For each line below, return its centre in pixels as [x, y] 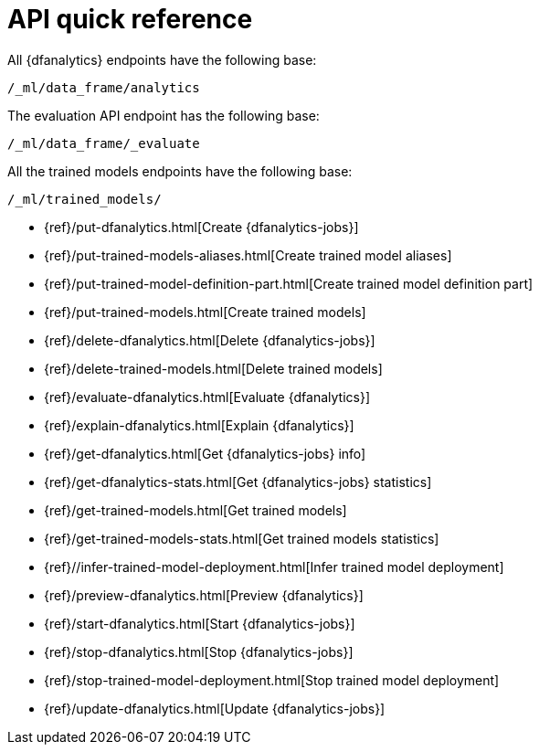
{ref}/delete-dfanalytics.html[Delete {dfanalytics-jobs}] [210, 340]
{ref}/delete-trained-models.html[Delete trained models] [213, 368]
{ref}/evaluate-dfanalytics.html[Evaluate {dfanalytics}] [207, 397]
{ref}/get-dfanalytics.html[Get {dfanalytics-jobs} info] [205, 453]
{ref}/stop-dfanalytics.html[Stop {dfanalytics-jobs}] [199, 651]
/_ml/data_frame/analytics [104, 87]
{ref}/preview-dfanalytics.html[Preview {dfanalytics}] [204, 595]
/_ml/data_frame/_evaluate [104, 143]
